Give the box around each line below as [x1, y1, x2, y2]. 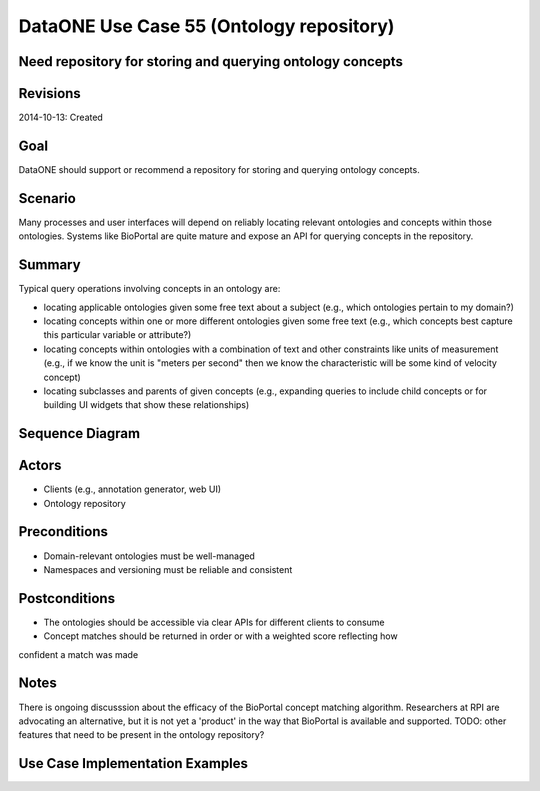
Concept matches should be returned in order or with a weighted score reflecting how [43, 630, 399, 642]
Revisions [18, 85, 82, 102]
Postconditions [18, 590, 115, 607]
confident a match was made [18, 648, 139, 660]
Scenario [18, 190, 77, 207]
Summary [18, 256, 81, 274]
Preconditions [18, 523, 109, 540]
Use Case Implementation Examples [18, 755, 249, 772]
